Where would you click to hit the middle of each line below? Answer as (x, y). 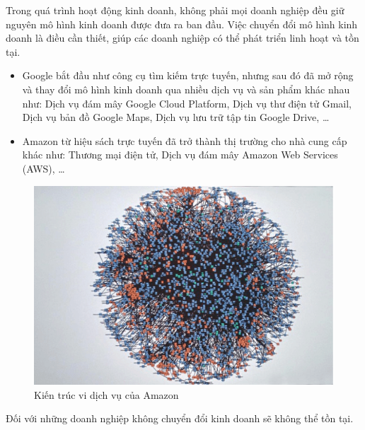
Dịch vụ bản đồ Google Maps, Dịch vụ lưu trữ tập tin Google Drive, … (176, 117)
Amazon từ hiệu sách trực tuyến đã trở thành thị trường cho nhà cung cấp (185, 140)
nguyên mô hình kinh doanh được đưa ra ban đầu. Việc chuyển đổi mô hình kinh (182, 24)
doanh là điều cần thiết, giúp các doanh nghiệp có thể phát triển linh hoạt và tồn (182, 38)
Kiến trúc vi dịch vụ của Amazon (106, 394)
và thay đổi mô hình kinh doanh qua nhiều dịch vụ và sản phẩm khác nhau (186, 89)
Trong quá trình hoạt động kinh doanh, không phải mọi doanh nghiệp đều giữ (175, 10)
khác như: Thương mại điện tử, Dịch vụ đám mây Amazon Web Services (180, 155)
